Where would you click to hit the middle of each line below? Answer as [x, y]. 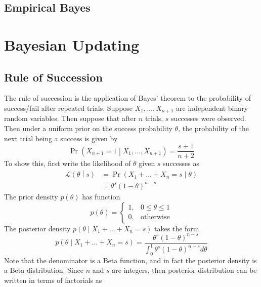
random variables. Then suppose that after [70, 118]
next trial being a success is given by [61, 138]
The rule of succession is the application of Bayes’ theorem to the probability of [127, 98]
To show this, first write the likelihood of [68, 163]
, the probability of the [213, 128]
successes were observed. [209, 118]
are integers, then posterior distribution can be [184, 270]
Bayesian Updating [72, 44]
